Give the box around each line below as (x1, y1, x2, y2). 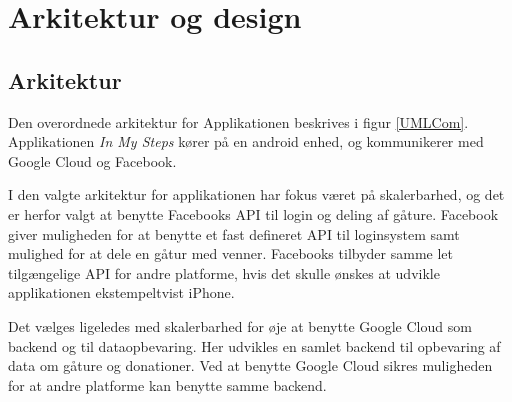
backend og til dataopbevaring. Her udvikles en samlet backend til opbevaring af (8, 335, 501, 356)
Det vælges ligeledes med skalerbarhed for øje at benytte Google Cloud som (8, 315, 472, 336)
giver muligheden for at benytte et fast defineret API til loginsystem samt (8, 223, 460, 244)
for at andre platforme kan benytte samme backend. (8, 374, 327, 395)
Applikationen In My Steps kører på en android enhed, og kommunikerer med (8, 131, 484, 152)
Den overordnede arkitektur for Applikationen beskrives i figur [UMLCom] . (8, 111, 469, 132)
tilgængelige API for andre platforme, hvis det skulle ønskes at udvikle (8, 262, 440, 283)
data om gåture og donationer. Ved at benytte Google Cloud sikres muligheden (8, 355, 493, 376)
